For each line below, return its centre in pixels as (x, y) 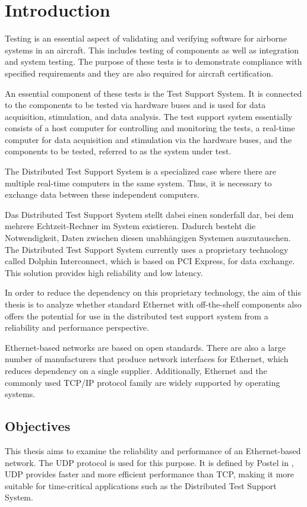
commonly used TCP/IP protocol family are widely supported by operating (143, 382)
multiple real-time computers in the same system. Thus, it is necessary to (138, 183)
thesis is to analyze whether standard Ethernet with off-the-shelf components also (153, 304)
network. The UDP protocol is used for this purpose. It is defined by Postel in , (149, 462)
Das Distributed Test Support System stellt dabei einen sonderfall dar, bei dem (149, 214)
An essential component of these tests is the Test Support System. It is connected (153, 93)
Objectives (38, 426)
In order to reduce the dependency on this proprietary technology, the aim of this (153, 292)
